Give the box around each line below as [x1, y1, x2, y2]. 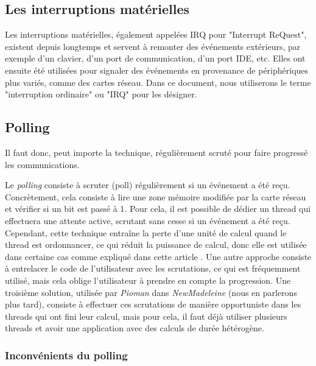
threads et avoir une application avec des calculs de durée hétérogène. [5, 322, 264, 334]
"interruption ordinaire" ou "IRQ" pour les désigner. [5, 88, 197, 100]
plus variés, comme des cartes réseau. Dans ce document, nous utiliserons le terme [5, 76, 311, 88]
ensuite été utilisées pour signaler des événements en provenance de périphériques [5, 63, 309, 76]
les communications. [5, 158, 80, 171]
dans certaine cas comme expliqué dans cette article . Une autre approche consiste [5, 250, 312, 262]
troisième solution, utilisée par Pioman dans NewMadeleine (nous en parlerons [5, 286, 297, 298]
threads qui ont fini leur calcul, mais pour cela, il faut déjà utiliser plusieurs [5, 309, 287, 322]
